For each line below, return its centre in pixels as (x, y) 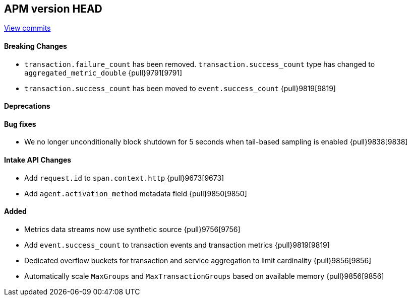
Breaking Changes (36, 46)
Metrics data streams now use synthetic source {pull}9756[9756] (132, 229)
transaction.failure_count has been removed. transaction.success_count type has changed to (200, 64)
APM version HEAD (53, 9)
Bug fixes (20, 124)
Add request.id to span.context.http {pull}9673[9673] (124, 178)
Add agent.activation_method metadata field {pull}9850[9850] (136, 193)
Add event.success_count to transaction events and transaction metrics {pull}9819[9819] (177, 245)
